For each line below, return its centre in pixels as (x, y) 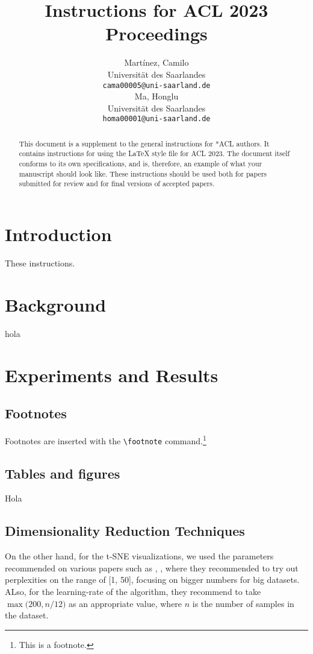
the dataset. (27, 615)
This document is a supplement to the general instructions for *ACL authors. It (144, 143)
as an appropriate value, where (126, 603)
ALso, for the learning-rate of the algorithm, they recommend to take (133, 591)
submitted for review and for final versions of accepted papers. (117, 184)
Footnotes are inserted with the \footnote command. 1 (106, 439)
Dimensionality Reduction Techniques (125, 531)
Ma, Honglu (156, 96)
